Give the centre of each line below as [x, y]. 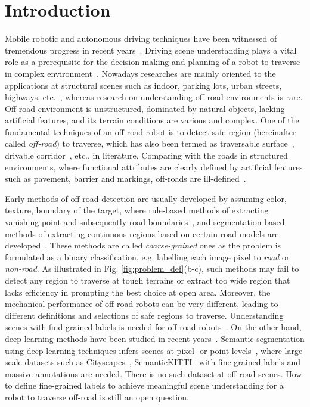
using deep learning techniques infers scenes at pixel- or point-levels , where [143, 350]
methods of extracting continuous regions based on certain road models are [142, 233]
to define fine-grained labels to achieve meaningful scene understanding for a [144, 385]
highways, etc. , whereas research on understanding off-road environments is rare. [154, 97]
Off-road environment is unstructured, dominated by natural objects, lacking [145, 108]
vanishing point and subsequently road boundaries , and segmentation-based [145, 222]
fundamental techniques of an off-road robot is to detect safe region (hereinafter [151, 131]
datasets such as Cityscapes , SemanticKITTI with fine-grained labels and [163, 362]
